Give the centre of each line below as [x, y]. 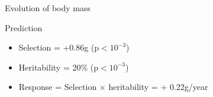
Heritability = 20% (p [59, 67]
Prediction [24, 27]
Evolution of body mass [48, 8]
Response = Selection [58, 87]
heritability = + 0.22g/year [158, 87]
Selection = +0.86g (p [59, 47]
